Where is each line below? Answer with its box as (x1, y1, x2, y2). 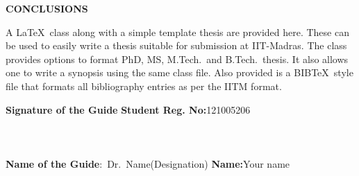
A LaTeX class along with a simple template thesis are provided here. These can (6, 24, 349, 39)
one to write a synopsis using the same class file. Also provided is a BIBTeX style (6, 65, 353, 80)
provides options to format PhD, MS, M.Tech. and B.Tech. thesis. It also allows (6, 51, 349, 66)
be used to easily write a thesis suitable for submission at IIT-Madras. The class (6, 38, 347, 53)
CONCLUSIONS (6, 1, 88, 15)
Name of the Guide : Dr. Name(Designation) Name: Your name (6, 156, 290, 170)
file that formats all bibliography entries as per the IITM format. (6, 78, 282, 93)
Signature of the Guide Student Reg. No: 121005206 (6, 102, 251, 116)
